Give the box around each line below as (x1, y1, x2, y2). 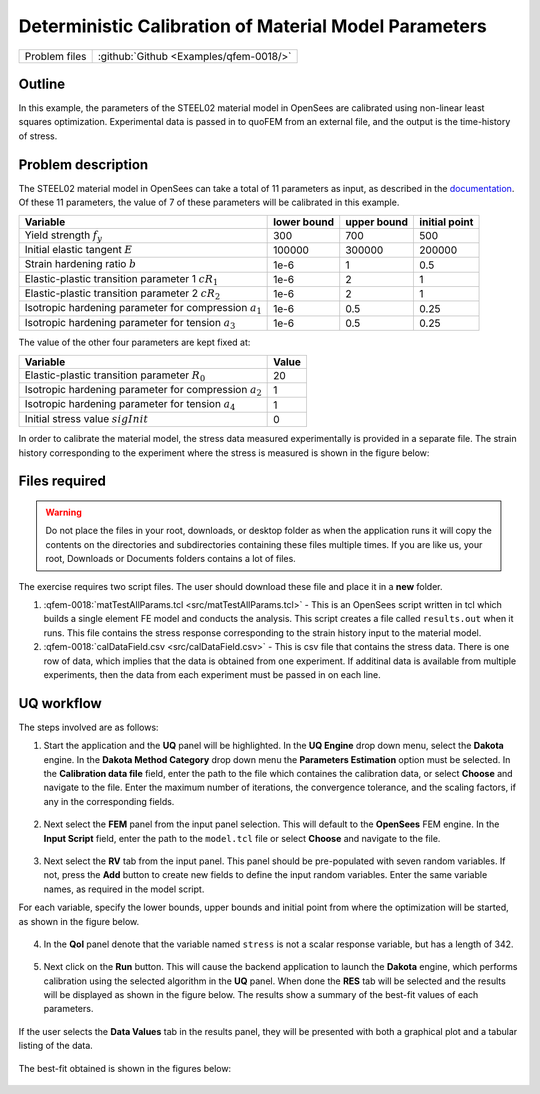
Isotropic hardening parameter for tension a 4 (24, 397, 236, 413)
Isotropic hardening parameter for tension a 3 (24, 315, 236, 332)
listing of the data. (18, 1040, 94, 1052)
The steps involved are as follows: (18, 721, 159, 733)
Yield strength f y (24, 228, 103, 244)
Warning (45, 506, 82, 519)
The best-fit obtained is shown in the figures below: (18, 1062, 232, 1074)
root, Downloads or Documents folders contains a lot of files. (45, 553, 297, 565)
